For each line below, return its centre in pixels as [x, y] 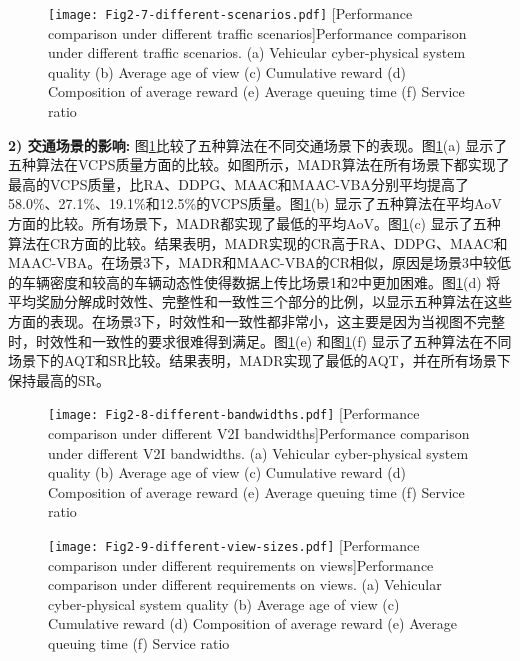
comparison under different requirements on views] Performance [241, 564]
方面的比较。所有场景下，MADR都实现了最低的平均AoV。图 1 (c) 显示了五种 [254, 223]
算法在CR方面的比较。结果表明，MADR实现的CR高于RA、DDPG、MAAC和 [258, 242]
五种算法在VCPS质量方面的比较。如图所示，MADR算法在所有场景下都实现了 [259, 164]
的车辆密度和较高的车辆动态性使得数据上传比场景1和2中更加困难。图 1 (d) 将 [254, 281]
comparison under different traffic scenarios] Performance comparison [257, 32]
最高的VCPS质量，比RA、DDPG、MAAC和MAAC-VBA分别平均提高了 [238, 183]
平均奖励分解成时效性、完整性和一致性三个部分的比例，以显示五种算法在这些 [260, 301]
